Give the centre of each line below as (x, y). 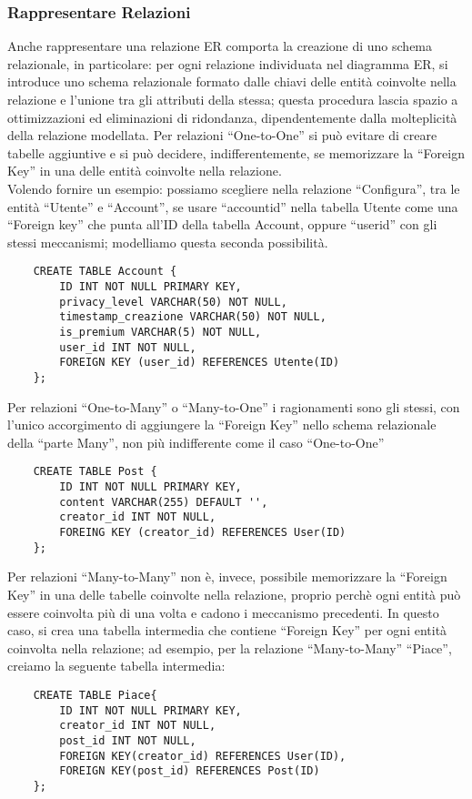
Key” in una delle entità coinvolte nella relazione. (145, 171)
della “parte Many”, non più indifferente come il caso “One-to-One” (196, 442)
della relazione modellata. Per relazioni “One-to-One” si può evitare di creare (222, 135)
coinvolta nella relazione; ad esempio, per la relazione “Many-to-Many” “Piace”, (230, 647)
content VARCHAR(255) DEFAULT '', (164, 502)
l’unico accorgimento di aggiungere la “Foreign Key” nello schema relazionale (222, 425)
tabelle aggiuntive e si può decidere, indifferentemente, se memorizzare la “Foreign (236, 152)
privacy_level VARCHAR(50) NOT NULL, (173, 302)
